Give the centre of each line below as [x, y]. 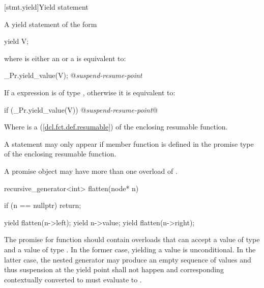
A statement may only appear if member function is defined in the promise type [129, 143]
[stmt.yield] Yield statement [46, 7]
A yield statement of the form [51, 24]
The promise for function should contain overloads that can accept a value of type [132, 239]
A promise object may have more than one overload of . [91, 171]
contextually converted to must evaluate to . [73, 279]
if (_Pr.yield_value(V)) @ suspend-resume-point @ [81, 109]
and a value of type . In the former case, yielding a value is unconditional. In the [130, 249]
